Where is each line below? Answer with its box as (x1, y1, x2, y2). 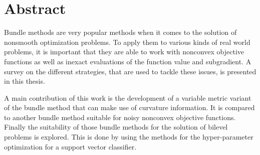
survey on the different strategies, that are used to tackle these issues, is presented (4, 66, 256, 76)
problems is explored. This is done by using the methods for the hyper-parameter (4, 132, 253, 142)
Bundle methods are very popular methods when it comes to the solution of (4, 27, 237, 37)
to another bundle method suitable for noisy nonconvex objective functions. (4, 112, 236, 122)
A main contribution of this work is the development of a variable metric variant (4, 92, 251, 103)
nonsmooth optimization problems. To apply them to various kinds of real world (4, 36, 250, 47)
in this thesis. (4, 76, 45, 86)
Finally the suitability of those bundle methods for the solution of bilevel (4, 122, 228, 132)
